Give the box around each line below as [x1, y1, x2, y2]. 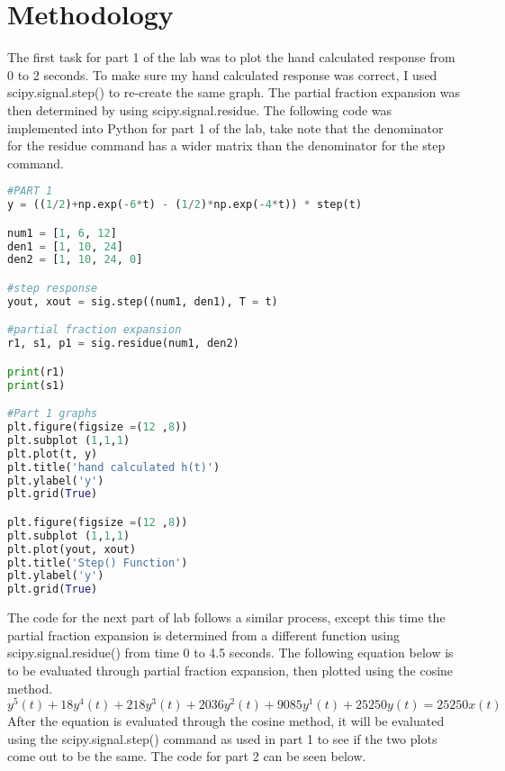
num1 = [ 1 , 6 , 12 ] [7, 226, 117, 240]
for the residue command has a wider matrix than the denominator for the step [7, 136, 446, 155]
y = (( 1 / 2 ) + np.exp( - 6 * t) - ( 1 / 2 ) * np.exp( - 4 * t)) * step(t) [7, 198, 363, 212]
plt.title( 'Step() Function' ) [7, 556, 188, 569]
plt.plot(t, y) [7, 447, 98, 460]
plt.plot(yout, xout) [7, 542, 137, 556]
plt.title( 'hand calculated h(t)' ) [7, 460, 221, 474]
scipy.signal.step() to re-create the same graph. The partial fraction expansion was [7, 83, 461, 102]
